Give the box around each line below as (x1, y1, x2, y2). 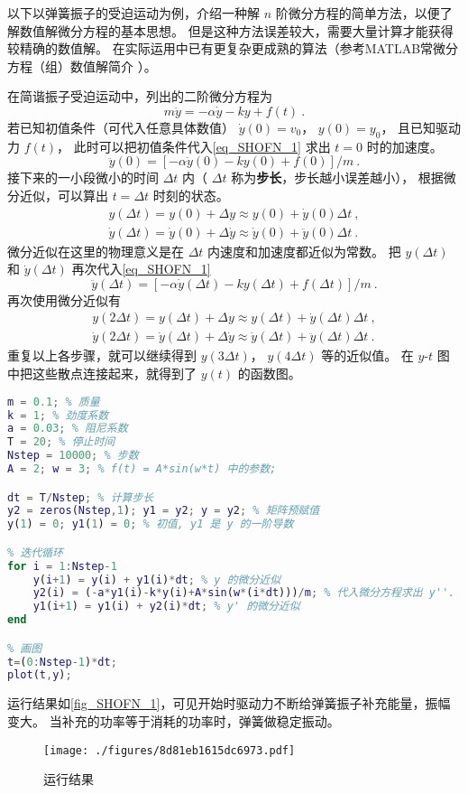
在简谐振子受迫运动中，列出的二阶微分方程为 (7, 87, 272, 106)
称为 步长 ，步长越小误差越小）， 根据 (231, 168, 444, 187)
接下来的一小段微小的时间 (7, 168, 159, 187)
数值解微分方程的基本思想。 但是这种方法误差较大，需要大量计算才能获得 (19, 21, 454, 40)
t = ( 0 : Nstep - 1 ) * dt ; (7, 655, 117, 668)
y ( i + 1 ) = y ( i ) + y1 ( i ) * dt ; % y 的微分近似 (32, 573, 281, 586)
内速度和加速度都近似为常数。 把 (207, 241, 401, 260)
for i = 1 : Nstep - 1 (7, 559, 117, 573)
